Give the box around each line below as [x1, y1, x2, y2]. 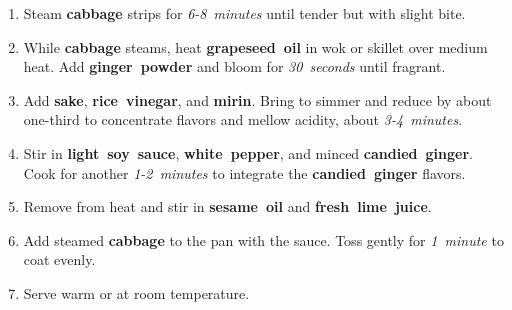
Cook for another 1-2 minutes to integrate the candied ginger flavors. [23, 162, 466, 183]
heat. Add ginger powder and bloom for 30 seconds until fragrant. [23, 56, 446, 77]
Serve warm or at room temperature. [23, 282, 250, 303]
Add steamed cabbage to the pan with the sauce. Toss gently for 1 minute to [23, 229, 504, 250]
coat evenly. [23, 249, 96, 270]
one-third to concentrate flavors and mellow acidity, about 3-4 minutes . [23, 109, 463, 130]
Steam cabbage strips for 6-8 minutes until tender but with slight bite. [23, 3, 466, 23]
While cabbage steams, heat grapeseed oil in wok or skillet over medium [23, 36, 488, 57]
